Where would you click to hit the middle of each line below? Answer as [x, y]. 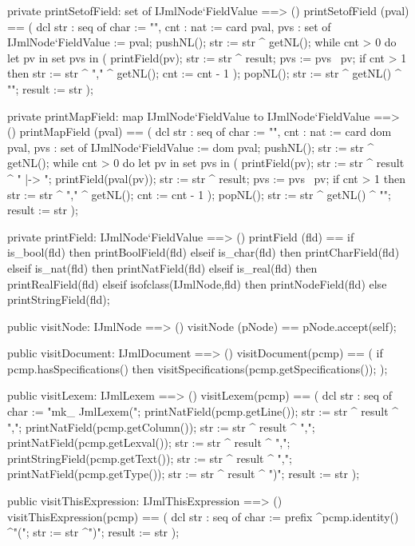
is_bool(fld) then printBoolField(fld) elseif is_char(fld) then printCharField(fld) [204, 252]
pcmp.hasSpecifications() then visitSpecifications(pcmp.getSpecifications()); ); [198, 368]
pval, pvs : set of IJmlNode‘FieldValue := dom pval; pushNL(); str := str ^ [191, 147]
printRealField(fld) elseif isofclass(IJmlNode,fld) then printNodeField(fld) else [197, 283]
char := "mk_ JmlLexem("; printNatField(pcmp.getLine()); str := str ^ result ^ [203, 411]
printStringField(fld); [59, 299]
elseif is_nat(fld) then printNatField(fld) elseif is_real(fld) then [162, 267]
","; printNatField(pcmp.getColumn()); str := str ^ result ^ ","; [161, 426]
